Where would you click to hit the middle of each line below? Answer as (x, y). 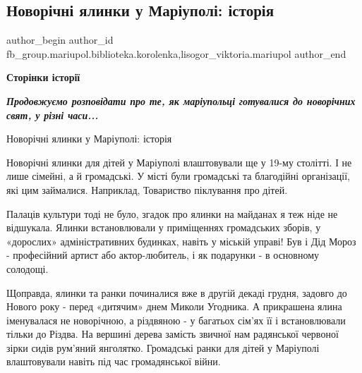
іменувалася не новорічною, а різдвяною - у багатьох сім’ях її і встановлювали (176, 320)
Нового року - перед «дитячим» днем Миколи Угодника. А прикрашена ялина (174, 306)
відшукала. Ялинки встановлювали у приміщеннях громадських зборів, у (164, 227)
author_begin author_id (60, 40)
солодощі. (28, 268)
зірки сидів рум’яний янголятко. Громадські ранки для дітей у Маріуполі (163, 347)
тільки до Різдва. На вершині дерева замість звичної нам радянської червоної (173, 334)
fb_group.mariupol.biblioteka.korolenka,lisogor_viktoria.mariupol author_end (176, 53)
